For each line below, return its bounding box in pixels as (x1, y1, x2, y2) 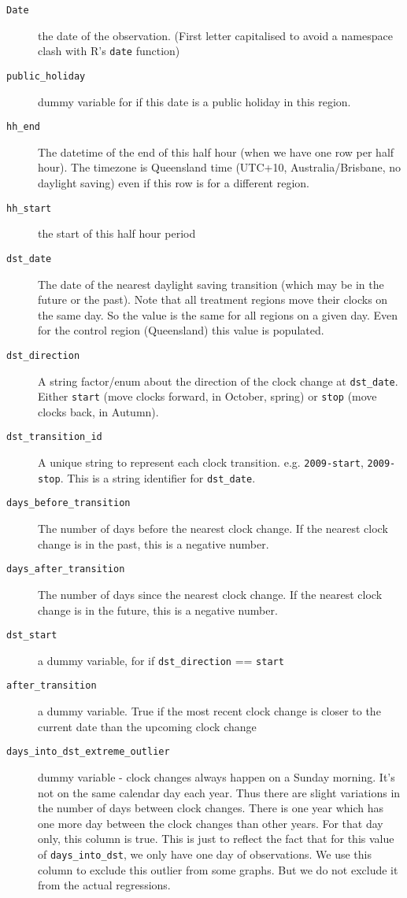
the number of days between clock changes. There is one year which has (38, 800, 384, 816)
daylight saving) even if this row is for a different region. (38, 175, 309, 190)
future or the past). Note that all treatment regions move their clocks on (38, 291, 388, 308)
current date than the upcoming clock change (38, 718, 257, 734)
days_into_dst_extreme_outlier (6, 746, 170, 758)
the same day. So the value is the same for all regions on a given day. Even (38, 306, 398, 323)
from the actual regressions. (38, 877, 171, 893)
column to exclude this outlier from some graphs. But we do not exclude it (38, 861, 398, 878)
